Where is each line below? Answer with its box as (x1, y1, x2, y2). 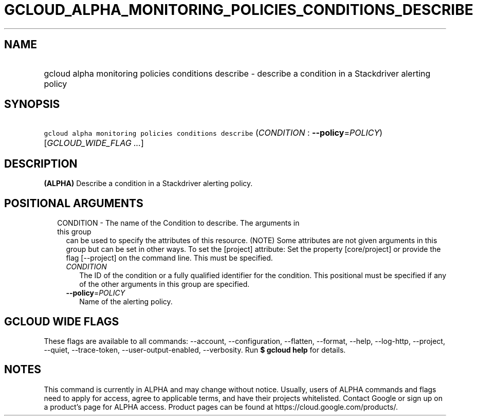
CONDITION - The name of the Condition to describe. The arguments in (57, 218, 300, 228)
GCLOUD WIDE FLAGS (4, 315, 119, 328)
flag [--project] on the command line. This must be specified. (66, 253, 273, 263)
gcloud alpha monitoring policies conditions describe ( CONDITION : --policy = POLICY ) (44, 127, 383, 138)
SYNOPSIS (4, 98, 60, 111)
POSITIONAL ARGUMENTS (4, 196, 143, 210)
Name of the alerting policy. (79, 297, 173, 306)
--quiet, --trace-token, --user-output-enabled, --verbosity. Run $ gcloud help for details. (44, 345, 346, 354)
